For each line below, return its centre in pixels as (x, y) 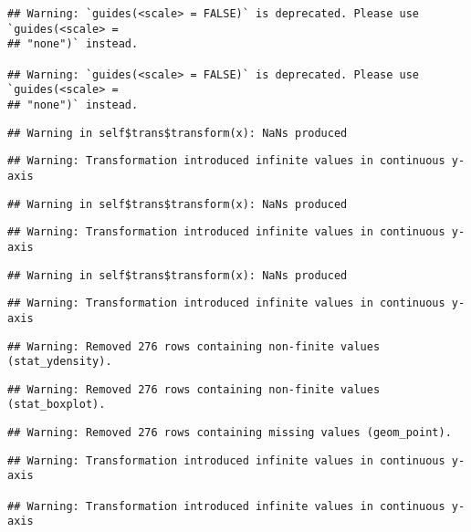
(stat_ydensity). (60, 362)
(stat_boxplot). (57, 405)
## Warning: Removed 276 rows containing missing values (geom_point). (230, 433)
